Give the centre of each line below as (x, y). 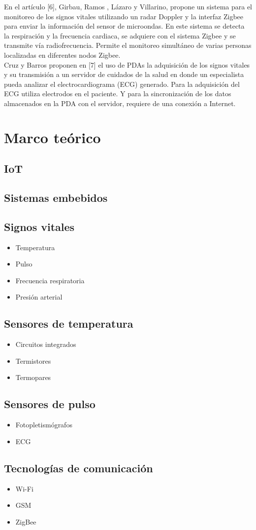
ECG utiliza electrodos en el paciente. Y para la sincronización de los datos (118, 94)
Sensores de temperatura (69, 323)
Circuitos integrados (46, 344)
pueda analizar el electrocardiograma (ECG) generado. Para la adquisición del (122, 84)
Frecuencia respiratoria (50, 280)
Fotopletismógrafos (44, 425)
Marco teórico (52, 137)
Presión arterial (39, 297)
